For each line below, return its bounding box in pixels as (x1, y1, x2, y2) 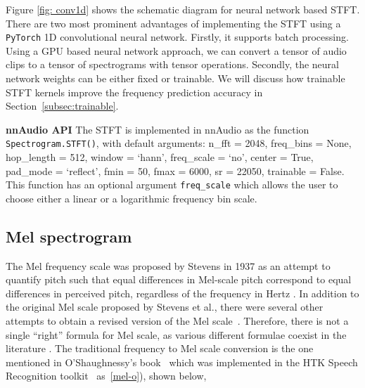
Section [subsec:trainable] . (6, 98, 119, 113)
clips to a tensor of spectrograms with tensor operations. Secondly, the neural (6, 57, 339, 72)
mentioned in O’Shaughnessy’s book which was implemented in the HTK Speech (6, 354, 358, 369)
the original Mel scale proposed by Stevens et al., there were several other (6, 299, 324, 314)
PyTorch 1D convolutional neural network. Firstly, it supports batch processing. (6, 30, 349, 44)
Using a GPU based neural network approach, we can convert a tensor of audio (6, 43, 347, 58)
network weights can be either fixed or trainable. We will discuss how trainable (6, 71, 345, 86)
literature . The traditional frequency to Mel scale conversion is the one (6, 341, 314, 356)
